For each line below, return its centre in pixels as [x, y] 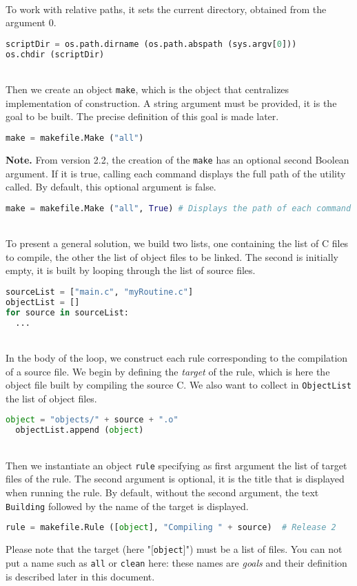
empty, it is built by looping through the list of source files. [131, 270]
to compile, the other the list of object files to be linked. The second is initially [172, 256]
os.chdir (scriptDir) [55, 54]
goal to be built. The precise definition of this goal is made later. [142, 116]
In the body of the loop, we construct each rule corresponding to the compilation [177, 358]
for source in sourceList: [67, 312]
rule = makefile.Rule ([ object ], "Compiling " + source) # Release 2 [171, 528]
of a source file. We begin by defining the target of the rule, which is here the [168, 371]
